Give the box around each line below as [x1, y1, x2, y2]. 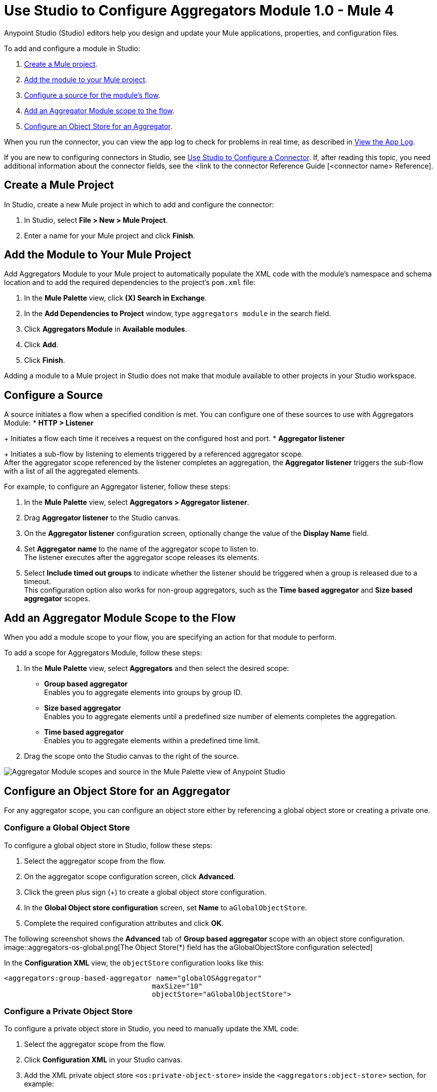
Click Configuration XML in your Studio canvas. [24, 1055, 183, 1064]
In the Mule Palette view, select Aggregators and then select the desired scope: [24, 664, 289, 673]
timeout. [24, 577, 51, 586]
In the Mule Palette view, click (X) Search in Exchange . [24, 294, 207, 303]
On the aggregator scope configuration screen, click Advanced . [24, 872, 236, 881]
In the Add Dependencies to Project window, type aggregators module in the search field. [24, 309, 331, 318]
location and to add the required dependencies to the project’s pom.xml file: [4, 278, 256, 287]
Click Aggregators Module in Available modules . [24, 325, 187, 334]
